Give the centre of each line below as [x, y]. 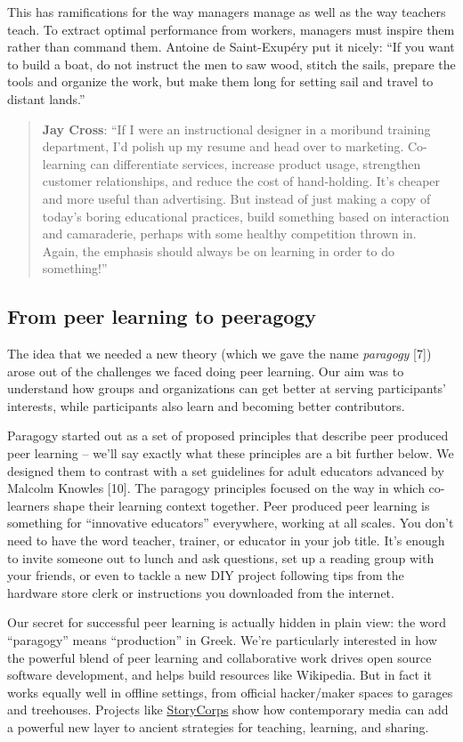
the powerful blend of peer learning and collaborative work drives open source [219, 657]
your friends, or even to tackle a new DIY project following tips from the [206, 575]
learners [28, 505]
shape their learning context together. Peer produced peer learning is [242, 505]
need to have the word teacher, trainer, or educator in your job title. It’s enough [226, 540]
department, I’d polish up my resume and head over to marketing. [223, 146]
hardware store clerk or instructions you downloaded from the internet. [201, 592]
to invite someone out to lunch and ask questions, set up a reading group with [221, 557]
